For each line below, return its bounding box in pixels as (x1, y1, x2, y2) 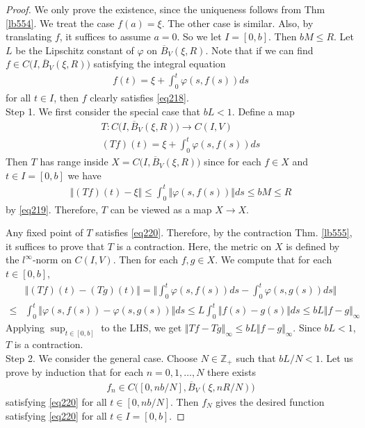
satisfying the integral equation (93, 56, 226, 71)
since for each (204, 154, 261, 169)
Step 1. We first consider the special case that (6, 104, 200, 118)
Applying (6, 320, 45, 335)
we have (67, 167, 102, 182)
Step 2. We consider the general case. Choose (6, 350, 197, 365)
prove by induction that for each (6, 365, 144, 379)
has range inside (40, 154, 108, 169)
